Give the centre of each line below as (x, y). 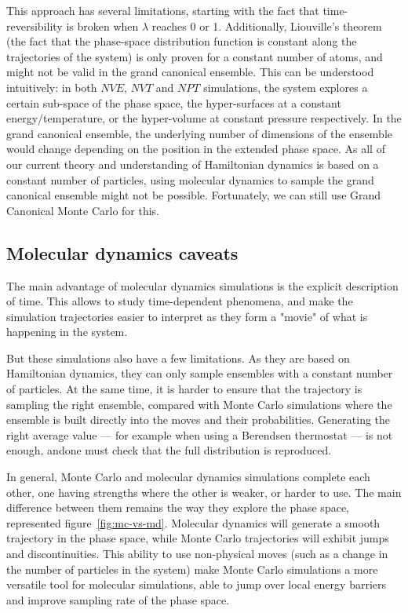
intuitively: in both (52, 87)
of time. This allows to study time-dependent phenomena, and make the (180, 301)
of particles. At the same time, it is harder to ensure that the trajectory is (184, 389)
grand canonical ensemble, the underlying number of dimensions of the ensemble (199, 133)
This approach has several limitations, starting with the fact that (163, 10)
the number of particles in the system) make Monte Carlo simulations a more (192, 569)
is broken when (102, 26)
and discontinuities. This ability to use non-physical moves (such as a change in (197, 554)
